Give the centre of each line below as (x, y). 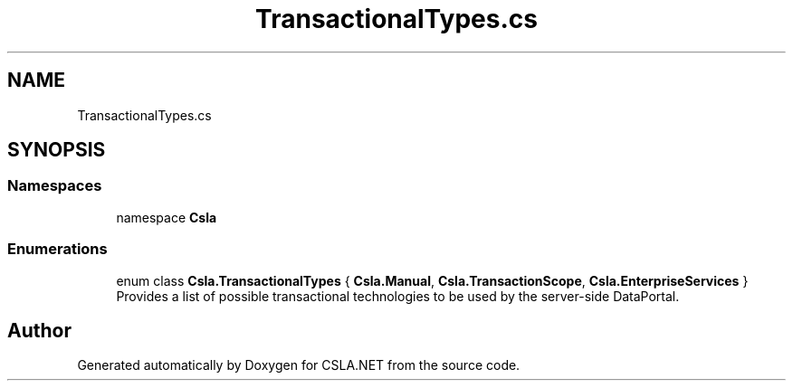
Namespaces (55, 186)
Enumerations (57, 249)
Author (39, 330)
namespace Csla (167, 217)
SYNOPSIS (57, 150)
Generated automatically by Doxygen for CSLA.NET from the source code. (299, 365)
